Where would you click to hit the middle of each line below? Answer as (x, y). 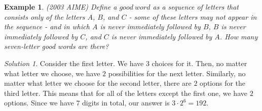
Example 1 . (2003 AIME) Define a (61, 7)
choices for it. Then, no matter (199, 63)
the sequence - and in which (47, 26)
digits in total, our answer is (126, 103)
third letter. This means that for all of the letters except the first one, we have (126, 93)
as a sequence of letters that (196, 7)
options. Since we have (39, 103)
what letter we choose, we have (52, 73)
